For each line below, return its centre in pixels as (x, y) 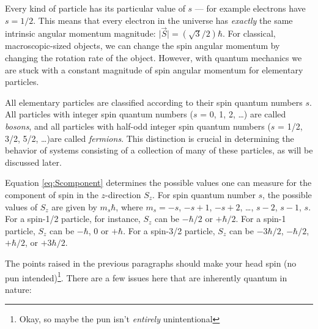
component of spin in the (52, 194)
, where (129, 206)
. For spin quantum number (204, 194)
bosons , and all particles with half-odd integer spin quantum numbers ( (138, 126)
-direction (123, 194)
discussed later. (33, 162)
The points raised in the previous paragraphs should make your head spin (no (151, 263)
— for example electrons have (250, 8)
